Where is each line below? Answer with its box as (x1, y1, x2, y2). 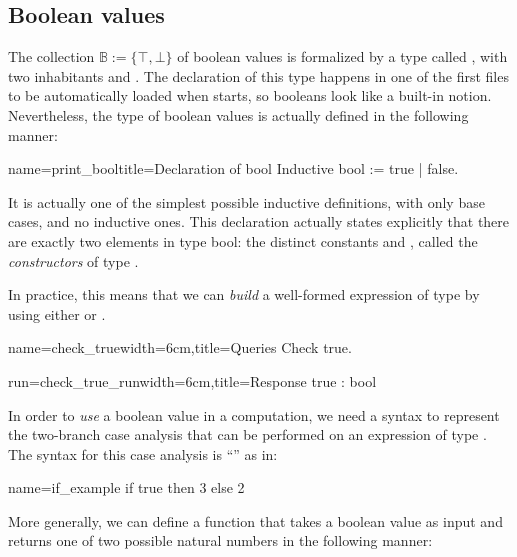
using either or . (8, 303, 106, 324)
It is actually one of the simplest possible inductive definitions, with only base (8, 191, 485, 212)
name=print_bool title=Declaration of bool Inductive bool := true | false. (8, 158, 459, 179)
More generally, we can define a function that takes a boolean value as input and (8, 510, 503, 531)
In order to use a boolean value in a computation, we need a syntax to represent (8, 404, 500, 425)
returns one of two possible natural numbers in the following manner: (8, 530, 433, 551)
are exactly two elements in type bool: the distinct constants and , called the (8, 230, 478, 251)
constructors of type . (8, 250, 139, 271)
